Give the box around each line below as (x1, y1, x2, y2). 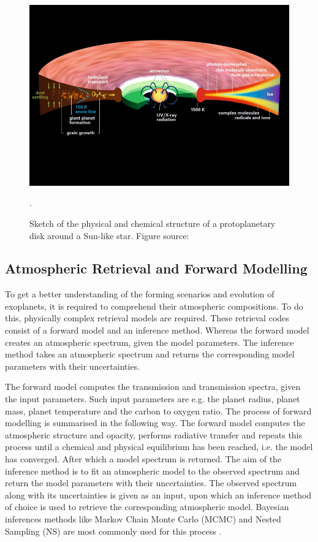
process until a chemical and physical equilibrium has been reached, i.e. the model (5, 440, 313, 453)
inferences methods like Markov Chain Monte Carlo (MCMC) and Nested (5, 512, 281, 525)
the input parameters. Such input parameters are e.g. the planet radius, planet (5, 392, 300, 405)
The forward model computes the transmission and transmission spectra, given (5, 380, 301, 393)
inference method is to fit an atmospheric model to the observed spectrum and (5, 464, 300, 477)
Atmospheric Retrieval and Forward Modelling (5, 259, 308, 278)
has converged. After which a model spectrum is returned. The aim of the (5, 452, 282, 465)
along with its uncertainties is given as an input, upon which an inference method (5, 488, 312, 501)
